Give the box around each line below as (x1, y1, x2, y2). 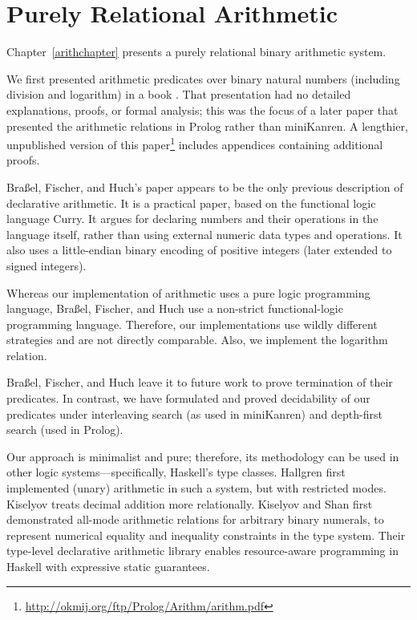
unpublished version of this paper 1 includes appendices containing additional (6, 134, 383, 152)
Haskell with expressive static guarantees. (6, 558, 210, 574)
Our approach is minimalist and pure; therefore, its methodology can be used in (6, 448, 399, 464)
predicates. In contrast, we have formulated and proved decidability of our (6, 390, 370, 407)
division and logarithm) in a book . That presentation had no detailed (6, 86, 351, 103)
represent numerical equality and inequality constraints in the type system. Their (6, 526, 406, 543)
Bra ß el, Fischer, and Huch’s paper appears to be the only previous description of (6, 178, 403, 195)
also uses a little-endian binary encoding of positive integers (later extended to (6, 241, 392, 258)
